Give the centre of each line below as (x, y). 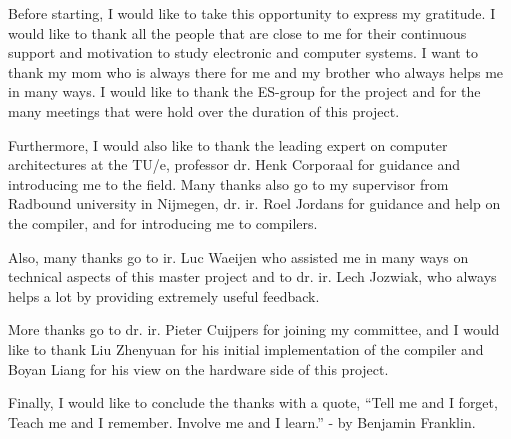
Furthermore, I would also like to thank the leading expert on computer (228, 144)
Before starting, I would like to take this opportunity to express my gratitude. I (252, 13)
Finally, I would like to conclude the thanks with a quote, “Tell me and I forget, (253, 402)
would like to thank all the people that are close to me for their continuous (237, 32)
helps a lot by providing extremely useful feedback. (164, 295)
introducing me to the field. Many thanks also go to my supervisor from (228, 183)
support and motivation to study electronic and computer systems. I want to (243, 52)
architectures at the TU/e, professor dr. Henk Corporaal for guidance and (234, 164)
